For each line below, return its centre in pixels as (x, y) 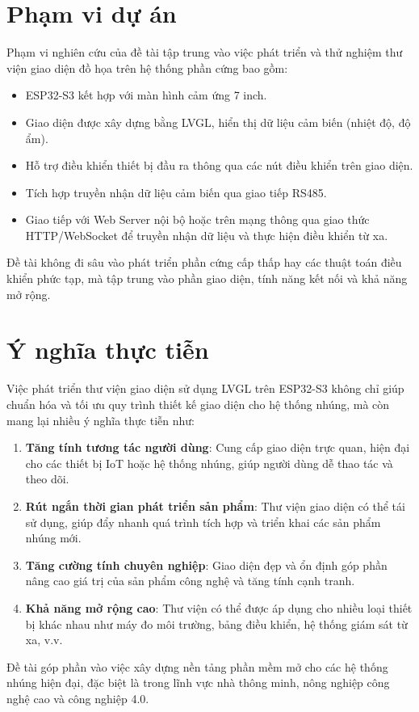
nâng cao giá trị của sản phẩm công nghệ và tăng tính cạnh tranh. (190, 581)
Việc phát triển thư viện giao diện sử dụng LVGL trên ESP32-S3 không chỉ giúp (205, 388)
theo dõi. (47, 479)
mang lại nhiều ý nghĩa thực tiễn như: (101, 420)
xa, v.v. (44, 640)
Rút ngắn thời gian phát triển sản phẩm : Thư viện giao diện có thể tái (215, 506)
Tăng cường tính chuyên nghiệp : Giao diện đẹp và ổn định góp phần (206, 565)
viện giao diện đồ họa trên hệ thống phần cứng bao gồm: (147, 67)
